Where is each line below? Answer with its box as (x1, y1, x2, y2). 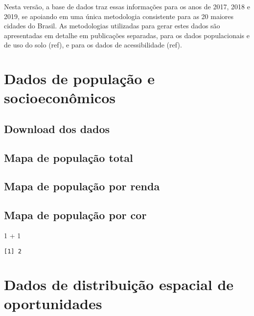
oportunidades (4, 293, 102, 313)
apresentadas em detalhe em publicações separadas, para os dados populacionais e (4, 30, 250, 40)
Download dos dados (4, 121, 110, 136)
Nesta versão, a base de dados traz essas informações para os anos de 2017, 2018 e (4, 1, 250, 11)
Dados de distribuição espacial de (4, 274, 234, 294)
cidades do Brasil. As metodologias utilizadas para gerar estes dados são (4, 21, 220, 31)
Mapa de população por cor (4, 207, 147, 223)
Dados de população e (4, 68, 155, 89)
